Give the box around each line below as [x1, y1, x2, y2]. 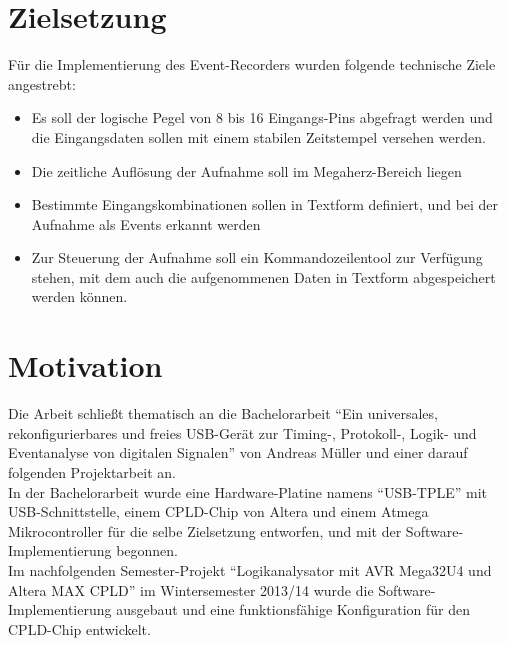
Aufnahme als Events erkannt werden [31, 213, 261, 234]
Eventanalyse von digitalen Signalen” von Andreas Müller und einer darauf [8, 442, 468, 463]
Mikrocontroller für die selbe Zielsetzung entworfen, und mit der [8, 520, 402, 541]
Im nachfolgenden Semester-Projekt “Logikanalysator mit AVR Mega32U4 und [8, 559, 492, 580]
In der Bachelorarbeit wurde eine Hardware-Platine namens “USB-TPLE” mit [8, 481, 488, 502]
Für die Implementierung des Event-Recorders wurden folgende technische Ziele [8, 54, 496, 75]
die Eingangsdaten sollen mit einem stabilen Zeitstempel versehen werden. [31, 126, 486, 147]
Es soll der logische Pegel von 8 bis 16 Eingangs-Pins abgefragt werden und [31, 107, 493, 128]
